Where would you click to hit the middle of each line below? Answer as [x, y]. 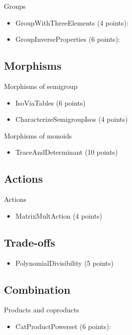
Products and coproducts [42, 310]
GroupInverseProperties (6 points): [68, 39]
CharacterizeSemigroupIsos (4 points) [72, 119]
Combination [37, 289]
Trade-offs [30, 242]
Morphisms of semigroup [41, 86]
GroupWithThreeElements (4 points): [72, 22]
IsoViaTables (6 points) [50, 102]
